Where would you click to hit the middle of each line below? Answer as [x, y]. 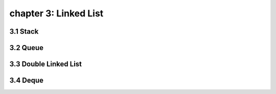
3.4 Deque [26, 80]
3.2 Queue [26, 48]
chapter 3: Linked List [56, 13]
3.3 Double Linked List [45, 64]
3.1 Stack [24, 31]
